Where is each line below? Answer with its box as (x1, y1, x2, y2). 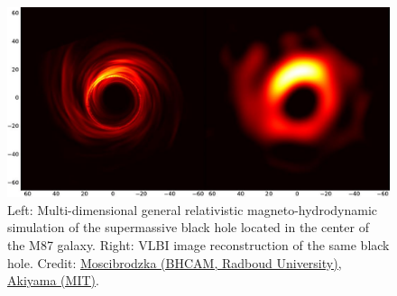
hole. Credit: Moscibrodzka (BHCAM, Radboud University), (7, 253, 342, 272)
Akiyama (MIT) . (7, 271, 99, 290)
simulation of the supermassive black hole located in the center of (7, 218, 369, 237)
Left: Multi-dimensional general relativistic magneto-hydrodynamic (7, 200, 378, 219)
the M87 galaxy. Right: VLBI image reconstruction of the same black (7, 235, 390, 254)
